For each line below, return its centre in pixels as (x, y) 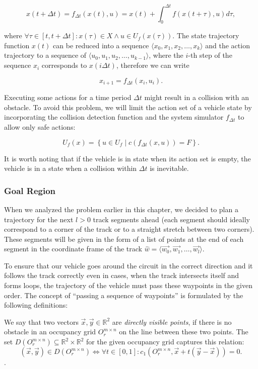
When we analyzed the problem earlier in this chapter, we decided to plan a (121, 209)
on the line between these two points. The (184, 332)
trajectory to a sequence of (45, 55)
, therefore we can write (153, 65)
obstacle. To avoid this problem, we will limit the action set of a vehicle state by (128, 107)
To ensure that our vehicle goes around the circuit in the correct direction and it (128, 265)
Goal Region (30, 190)
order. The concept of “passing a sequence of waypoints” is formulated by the (124, 295)
